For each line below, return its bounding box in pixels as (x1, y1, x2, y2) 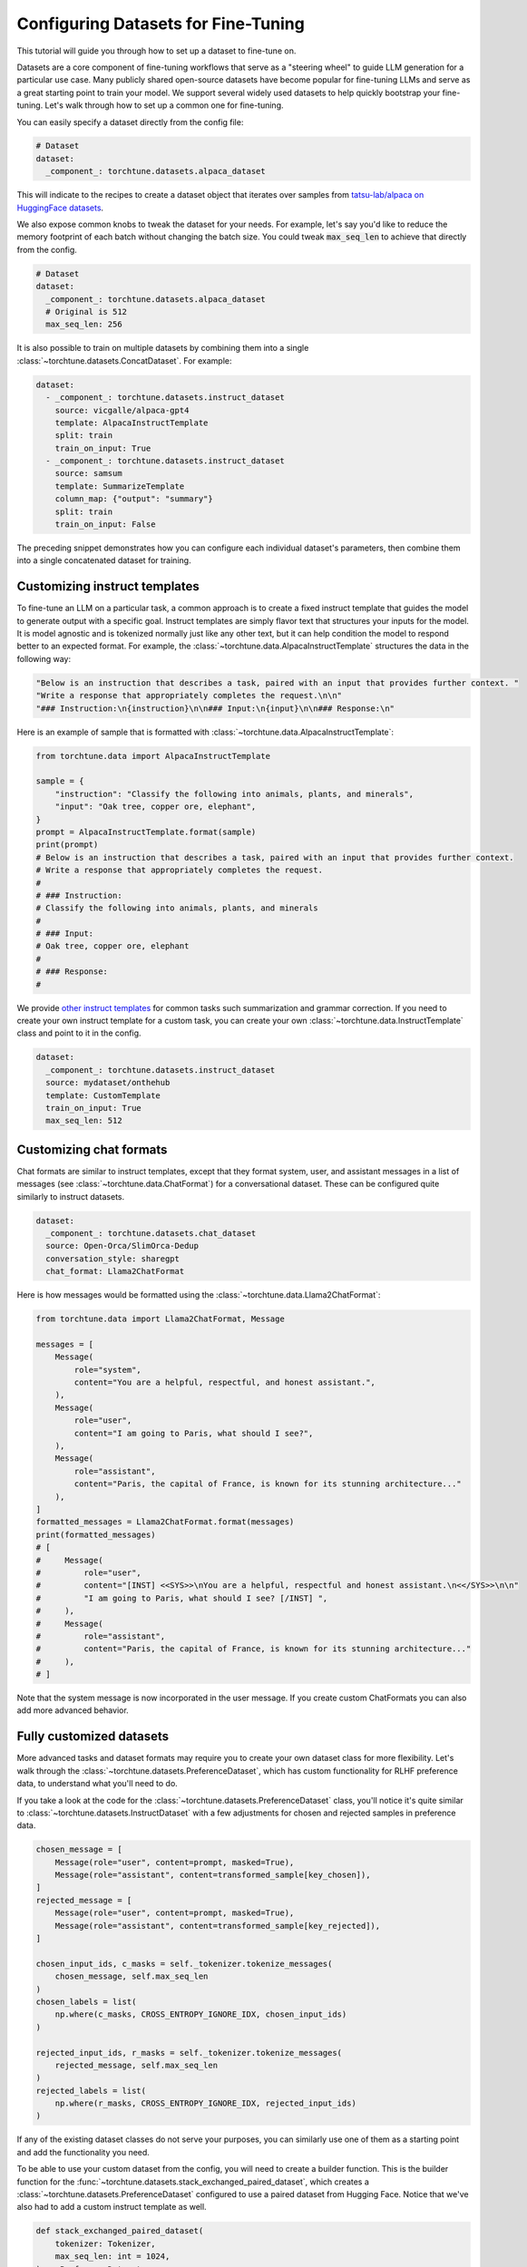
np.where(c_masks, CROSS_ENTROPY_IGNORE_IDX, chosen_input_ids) (54, 2009, 347, 2019)
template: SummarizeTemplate (54, 481, 185, 491)
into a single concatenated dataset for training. (16, 555, 191, 566)
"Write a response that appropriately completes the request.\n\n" (35, 690, 343, 701)
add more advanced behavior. (16, 1705, 129, 1716)
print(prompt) (35, 840, 99, 850)
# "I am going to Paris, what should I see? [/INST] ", (35, 1592, 328, 1603)
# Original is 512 (45, 306, 127, 316)
